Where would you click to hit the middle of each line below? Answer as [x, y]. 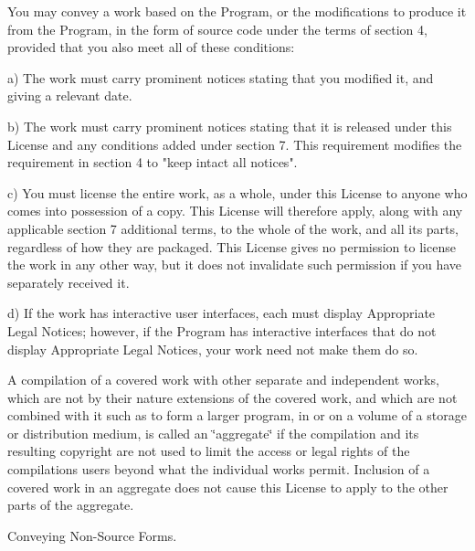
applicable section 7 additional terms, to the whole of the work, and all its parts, [233, 228]
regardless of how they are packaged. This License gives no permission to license [232, 246]
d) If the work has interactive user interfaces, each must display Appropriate [222, 313]
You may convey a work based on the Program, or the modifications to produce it [237, 11]
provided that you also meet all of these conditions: [151, 47]
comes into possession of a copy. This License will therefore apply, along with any [235, 211]
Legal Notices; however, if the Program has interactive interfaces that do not [222, 330]
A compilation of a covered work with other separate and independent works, [223, 380]
